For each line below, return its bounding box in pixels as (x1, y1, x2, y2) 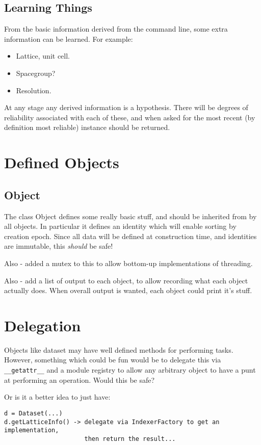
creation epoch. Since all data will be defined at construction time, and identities (4, 230, 257, 241)
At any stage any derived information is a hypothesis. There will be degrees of (4, 102, 248, 113)
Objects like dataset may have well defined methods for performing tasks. (4, 344, 233, 355)
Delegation (4, 315, 81, 335)
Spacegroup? (16, 67, 56, 78)
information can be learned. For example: (4, 33, 133, 44)
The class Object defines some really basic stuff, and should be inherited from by (4, 211, 257, 221)
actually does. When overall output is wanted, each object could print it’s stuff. (4, 285, 252, 296)
